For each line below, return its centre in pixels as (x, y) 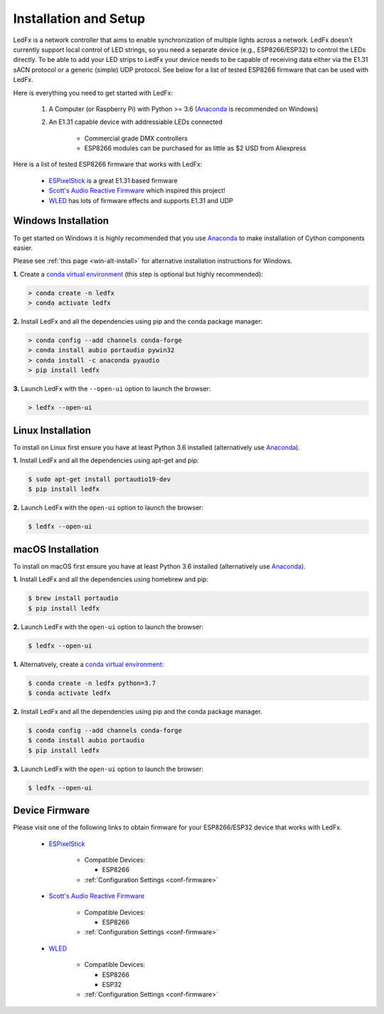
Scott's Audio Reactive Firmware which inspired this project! (137, 191)
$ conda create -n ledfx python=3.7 (92, 683)
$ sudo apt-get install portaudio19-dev (99, 480)
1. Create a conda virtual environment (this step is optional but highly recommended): (138, 274)
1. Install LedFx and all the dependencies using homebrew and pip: (111, 579)
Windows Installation (61, 221)
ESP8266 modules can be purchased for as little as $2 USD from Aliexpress (195, 148)
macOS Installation (56, 549)
